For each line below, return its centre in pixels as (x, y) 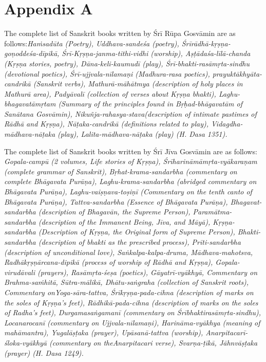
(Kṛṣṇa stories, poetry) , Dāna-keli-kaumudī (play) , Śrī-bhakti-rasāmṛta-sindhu (127, 63)
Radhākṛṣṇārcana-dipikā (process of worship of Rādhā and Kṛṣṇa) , (109, 262)
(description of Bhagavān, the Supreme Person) (113, 212)
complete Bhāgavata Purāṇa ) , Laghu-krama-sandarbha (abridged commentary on (130, 181)
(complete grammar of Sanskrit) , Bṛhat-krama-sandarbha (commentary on (121, 171)
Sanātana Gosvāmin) (37, 113)
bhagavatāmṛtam (30, 104)
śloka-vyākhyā (26, 342)
